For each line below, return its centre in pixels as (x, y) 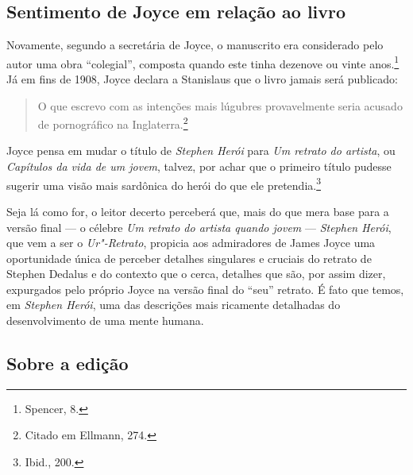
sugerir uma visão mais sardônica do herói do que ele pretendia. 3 (164, 183)
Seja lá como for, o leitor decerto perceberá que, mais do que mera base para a (198, 211)
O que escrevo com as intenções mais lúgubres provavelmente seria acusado (220, 105)
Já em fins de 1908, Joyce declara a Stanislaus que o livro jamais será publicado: (202, 79)
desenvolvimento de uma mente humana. (105, 321)
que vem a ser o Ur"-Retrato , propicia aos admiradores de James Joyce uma (191, 243)
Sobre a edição (68, 363)
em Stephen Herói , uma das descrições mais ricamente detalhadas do (174, 305)
